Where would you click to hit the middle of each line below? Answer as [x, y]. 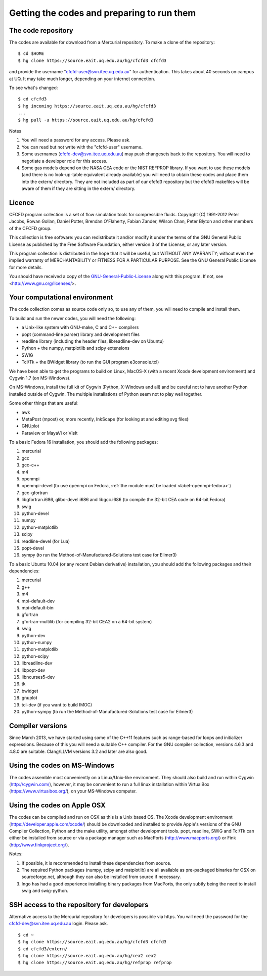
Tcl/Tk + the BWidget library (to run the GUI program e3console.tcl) [90, 362]
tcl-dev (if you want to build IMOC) [57, 704]
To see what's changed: [34, 88]
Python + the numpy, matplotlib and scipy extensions [75, 348]
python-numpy [37, 642]
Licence [22, 203]
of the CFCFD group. [30, 228]
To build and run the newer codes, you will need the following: [72, 318]
